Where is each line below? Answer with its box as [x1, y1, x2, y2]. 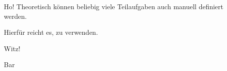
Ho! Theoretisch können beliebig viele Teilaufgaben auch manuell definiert [4, 1, 224, 11]
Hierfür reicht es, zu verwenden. [4, 27, 98, 37]
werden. [4, 11, 27, 21]
